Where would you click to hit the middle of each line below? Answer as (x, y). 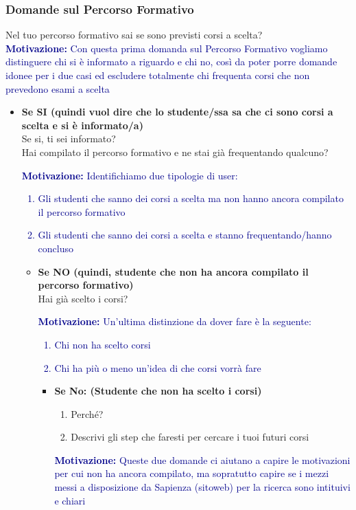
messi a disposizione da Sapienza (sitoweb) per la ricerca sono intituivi (202, 487)
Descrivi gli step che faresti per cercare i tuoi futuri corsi (190, 437)
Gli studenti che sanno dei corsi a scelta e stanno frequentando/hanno (185, 235)
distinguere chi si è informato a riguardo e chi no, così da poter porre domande (171, 62)
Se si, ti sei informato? (69, 138)
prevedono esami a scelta (58, 88)
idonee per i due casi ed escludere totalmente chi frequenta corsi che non (158, 75)
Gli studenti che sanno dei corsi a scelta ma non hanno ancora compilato (191, 198)
